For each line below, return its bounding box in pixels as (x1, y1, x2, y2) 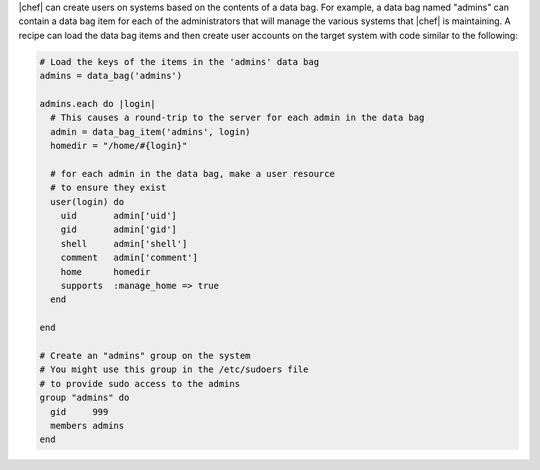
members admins (50, 420, 125, 431)
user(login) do (50, 196, 125, 207)
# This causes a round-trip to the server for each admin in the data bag (50, 112, 425, 124)
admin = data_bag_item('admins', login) (50, 126, 251, 137)
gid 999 (50, 406, 109, 417)
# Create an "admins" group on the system (39, 350, 251, 361)
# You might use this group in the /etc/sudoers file (39, 364, 309, 375)
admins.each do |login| (39, 98, 157, 109)
